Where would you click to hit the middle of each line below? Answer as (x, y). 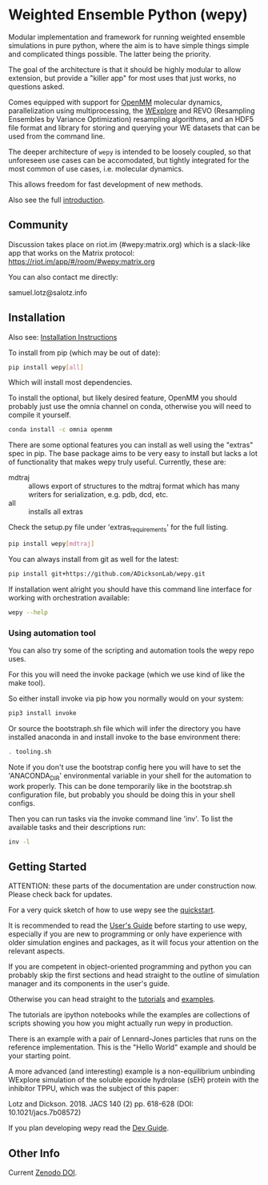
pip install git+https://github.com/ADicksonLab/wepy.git (107, 574)
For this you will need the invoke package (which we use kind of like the (127, 674)
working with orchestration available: (69, 597)
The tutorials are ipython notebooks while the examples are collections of (129, 1015)
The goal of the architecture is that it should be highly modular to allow (125, 69)
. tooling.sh (30, 751)
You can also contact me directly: (63, 277)
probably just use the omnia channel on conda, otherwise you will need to (130, 406)
